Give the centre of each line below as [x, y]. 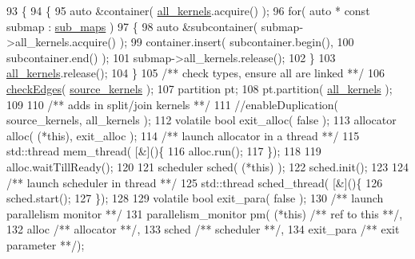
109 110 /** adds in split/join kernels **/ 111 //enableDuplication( [173, 104]
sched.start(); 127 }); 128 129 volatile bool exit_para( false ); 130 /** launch [195, 198]
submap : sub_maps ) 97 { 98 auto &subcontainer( [132, 26]
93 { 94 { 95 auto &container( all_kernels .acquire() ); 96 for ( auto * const [188, 10]
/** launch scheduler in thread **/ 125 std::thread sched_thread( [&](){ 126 [195, 182]
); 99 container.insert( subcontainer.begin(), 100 [237, 42]
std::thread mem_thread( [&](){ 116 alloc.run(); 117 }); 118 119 [164, 151]
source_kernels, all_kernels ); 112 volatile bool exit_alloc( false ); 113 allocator [202, 120]
